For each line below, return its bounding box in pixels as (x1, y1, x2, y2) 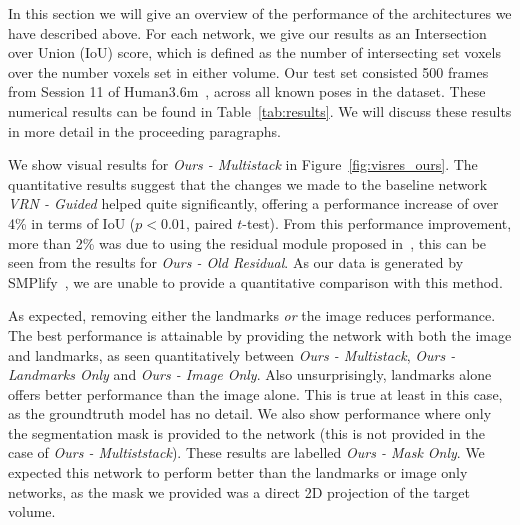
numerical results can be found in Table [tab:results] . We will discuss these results (8, 100, 512, 121)
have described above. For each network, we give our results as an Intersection (8, 22, 487, 43)
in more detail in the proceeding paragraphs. (8, 120, 281, 141)
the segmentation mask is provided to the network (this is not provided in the (8, 422, 485, 443)
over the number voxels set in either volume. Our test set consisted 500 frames (8, 61, 489, 82)
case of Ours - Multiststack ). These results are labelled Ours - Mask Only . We (8, 442, 485, 463)
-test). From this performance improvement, (242, 212, 512, 233)
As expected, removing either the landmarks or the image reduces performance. (8, 305, 496, 326)
